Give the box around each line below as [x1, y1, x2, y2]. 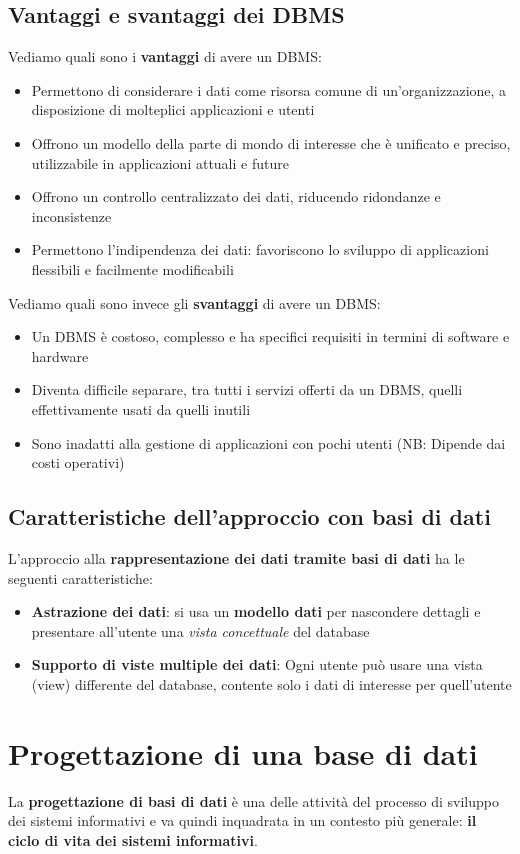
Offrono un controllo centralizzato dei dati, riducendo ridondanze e [31, 186, 441, 207]
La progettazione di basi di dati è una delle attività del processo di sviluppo [8, 790, 499, 811]
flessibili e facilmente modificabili [31, 258, 234, 279]
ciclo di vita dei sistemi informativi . [8, 829, 258, 850]
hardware [31, 345, 89, 366]
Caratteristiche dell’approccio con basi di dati [8, 501, 491, 532]
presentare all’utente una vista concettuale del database [31, 620, 370, 641]
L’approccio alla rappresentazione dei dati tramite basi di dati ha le [8, 547, 465, 568]
